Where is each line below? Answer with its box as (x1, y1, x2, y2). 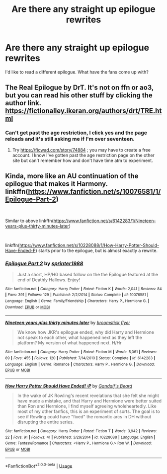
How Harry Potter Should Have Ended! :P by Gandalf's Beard (5, 383, 133, 389)
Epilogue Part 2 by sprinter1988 (5, 260, 83, 267)
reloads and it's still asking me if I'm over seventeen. (5, 136, 135, 143)
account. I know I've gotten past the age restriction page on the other (12, 152, 155, 158)
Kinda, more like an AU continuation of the (5, 172, 139, 180)
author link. (5, 99, 41, 107)
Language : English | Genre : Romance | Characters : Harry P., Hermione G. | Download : (5, 362, 155, 367)
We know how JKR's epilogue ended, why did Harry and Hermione (17, 329, 154, 335)
